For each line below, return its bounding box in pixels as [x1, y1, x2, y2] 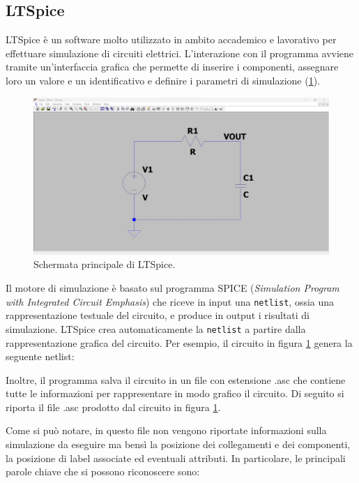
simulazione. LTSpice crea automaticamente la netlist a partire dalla [6, 321, 306, 336]
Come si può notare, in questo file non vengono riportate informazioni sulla [6, 423, 327, 438]
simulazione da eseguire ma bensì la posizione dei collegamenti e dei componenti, [6, 437, 351, 452]
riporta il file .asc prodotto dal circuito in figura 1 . [6, 399, 221, 414]
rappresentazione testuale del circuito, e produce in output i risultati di [6, 308, 310, 322]
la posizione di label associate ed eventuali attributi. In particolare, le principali [6, 450, 346, 465]
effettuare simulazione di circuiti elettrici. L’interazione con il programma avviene [6, 45, 354, 60]
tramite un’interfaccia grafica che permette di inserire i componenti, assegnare [6, 59, 339, 74]
